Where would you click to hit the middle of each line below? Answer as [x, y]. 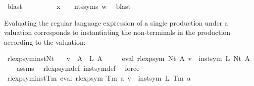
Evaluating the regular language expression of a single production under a [116, 22]
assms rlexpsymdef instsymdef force [78, 68]
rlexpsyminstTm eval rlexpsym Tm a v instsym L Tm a [99, 77]
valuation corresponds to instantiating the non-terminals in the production [117, 32]
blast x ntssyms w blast [69, 6]
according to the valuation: [45, 42]
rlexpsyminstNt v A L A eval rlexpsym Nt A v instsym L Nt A [128, 58]
